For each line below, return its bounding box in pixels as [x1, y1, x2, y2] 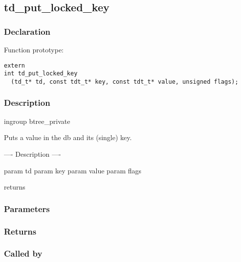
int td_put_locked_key [4, 70, 78, 77]
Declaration [4, 25, 51, 37]
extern [4, 62, 25, 69]
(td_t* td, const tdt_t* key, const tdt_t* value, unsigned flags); [11, 78, 239, 85]
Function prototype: [4, 45, 64, 54]
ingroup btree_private [4, 116, 70, 126]
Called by [4, 247, 43, 260]
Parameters [4, 202, 50, 214]
